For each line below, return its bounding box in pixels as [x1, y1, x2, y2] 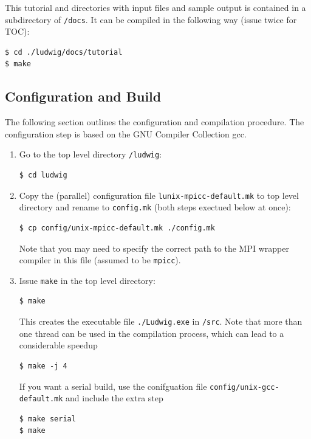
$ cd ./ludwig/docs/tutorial [5, 47, 123, 57]
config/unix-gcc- [210, 382, 279, 392]
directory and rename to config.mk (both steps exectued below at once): [19, 201, 291, 213]
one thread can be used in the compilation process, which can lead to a [19, 327, 284, 339]
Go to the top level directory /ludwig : [19, 148, 162, 161]
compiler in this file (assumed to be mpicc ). [19, 254, 181, 266]
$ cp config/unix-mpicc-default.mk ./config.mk [19, 223, 215, 232]
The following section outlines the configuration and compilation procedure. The [5, 116, 304, 128]
